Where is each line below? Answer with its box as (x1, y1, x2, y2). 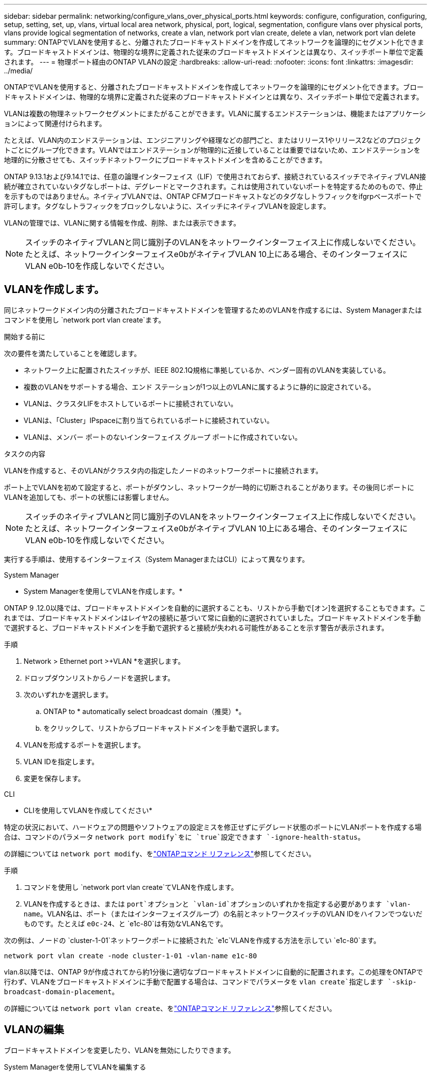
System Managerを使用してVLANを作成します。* (24, 586, 183, 595)
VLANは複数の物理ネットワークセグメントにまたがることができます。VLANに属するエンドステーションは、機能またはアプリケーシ (4, 109, 426, 118)
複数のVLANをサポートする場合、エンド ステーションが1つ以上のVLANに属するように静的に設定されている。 (24, 382, 375, 391)
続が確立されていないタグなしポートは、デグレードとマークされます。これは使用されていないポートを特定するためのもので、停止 (4, 182, 423, 191)
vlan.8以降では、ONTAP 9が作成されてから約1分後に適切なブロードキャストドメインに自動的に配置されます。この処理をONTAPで (4, 967, 423, 976)
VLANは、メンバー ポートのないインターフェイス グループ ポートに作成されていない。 (24, 432, 302, 441)
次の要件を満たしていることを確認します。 (4, 349, 141, 358)
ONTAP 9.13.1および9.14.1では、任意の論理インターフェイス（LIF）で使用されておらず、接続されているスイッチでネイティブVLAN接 (4, 172, 427, 181)
